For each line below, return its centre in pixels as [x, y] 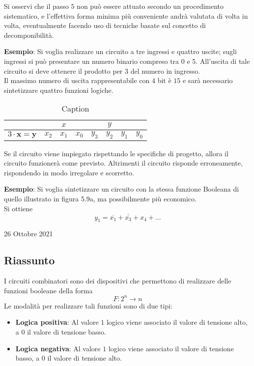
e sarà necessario [208, 80]
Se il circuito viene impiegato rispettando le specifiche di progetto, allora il [116, 153]
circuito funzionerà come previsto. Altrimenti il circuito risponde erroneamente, [123, 163]
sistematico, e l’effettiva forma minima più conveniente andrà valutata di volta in [126, 15]
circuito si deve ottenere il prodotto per [63, 70]
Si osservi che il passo [36, 6]
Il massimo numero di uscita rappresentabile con [77, 80]
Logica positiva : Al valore [57, 322]
